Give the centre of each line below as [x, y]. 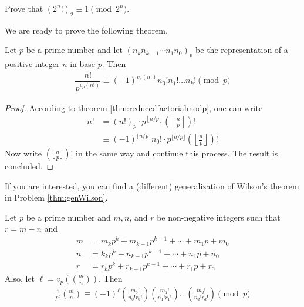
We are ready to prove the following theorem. [86, 30]
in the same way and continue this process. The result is [177, 153]
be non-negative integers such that [219, 217]
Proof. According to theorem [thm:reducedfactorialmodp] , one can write [134, 107]
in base [83, 64]
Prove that [24, 8]
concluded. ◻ [29, 166]
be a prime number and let [74, 50]
